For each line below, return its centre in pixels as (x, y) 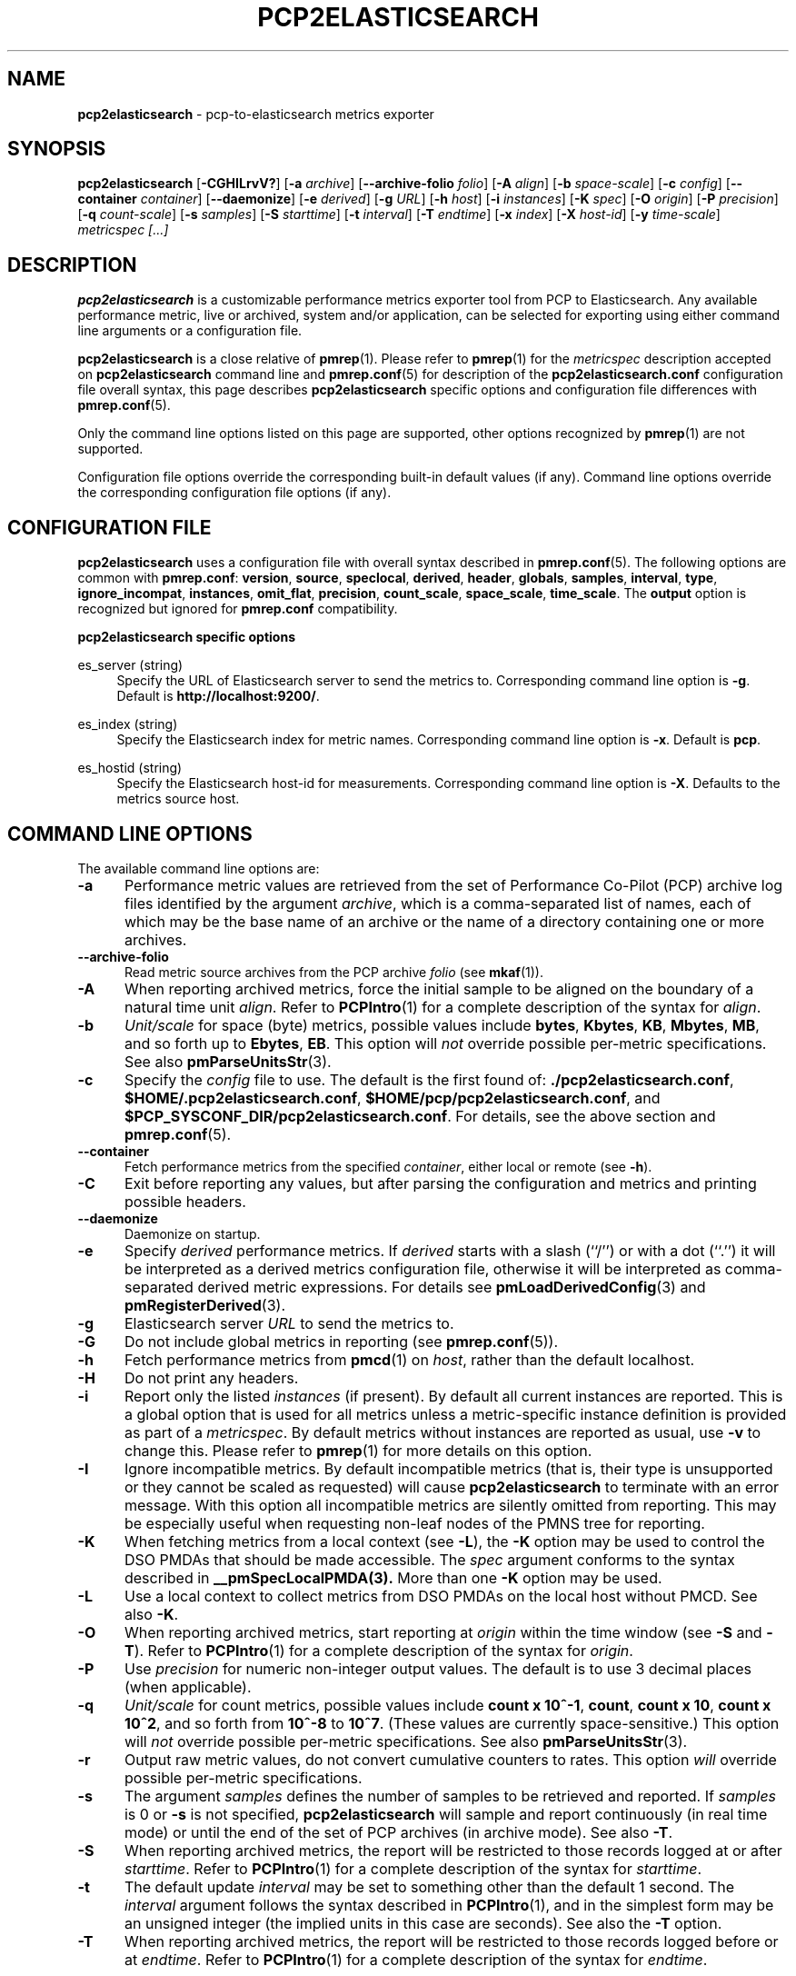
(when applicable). (188, 1687)
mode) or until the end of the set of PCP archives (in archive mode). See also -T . (398, 1832)
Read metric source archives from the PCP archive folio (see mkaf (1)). (334, 972)
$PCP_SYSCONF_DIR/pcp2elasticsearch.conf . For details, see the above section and (420, 1116)
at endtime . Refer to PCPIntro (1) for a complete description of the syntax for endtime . (416, 1959)
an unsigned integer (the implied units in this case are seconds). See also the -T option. (423, 1923)
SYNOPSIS (57, 149)
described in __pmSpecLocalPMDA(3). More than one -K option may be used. (393, 1577)
